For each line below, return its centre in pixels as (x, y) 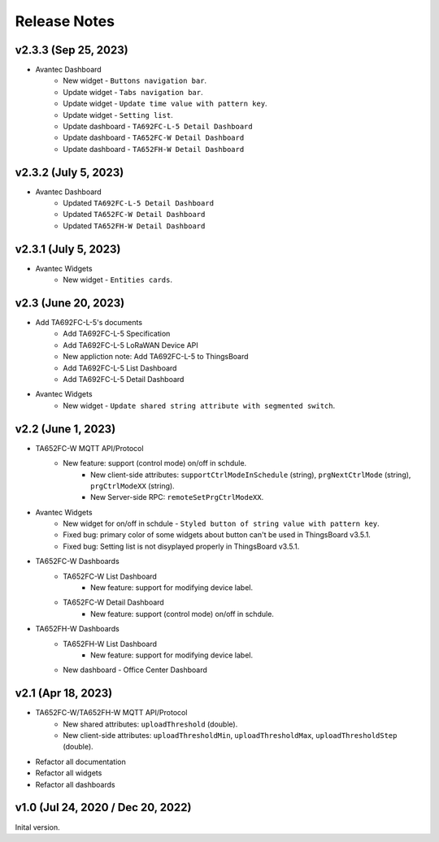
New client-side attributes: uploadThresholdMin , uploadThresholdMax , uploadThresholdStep (230, 736)
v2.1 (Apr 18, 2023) (64, 694)
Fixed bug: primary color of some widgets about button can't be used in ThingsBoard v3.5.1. (217, 535)
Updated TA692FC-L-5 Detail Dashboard (139, 203)
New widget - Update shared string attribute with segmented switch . (199, 406)
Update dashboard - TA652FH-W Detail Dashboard (154, 149)
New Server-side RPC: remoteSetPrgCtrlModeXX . (177, 497)
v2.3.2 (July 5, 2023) (70, 172)
